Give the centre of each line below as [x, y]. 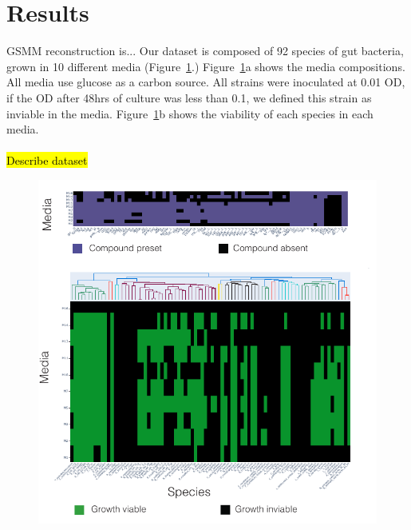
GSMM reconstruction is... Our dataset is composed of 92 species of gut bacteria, [205, 51]
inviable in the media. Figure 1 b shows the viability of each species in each [190, 113]
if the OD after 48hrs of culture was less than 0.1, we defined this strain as [189, 97]
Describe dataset [47, 160]
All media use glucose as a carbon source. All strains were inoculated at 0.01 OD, [206, 82]
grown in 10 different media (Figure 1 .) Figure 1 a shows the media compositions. [206, 66]
